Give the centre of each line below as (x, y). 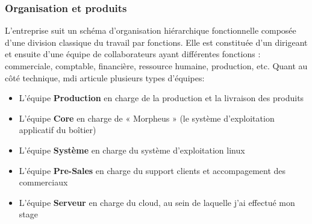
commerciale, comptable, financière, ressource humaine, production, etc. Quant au (156, 66)
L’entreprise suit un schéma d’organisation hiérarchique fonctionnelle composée (151, 30)
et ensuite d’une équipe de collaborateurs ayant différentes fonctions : (133, 54)
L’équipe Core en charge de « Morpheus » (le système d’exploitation (147, 118)
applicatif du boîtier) (58, 130)
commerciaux (43, 182)
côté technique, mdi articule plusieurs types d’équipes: (105, 77)
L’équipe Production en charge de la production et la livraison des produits (161, 98)
